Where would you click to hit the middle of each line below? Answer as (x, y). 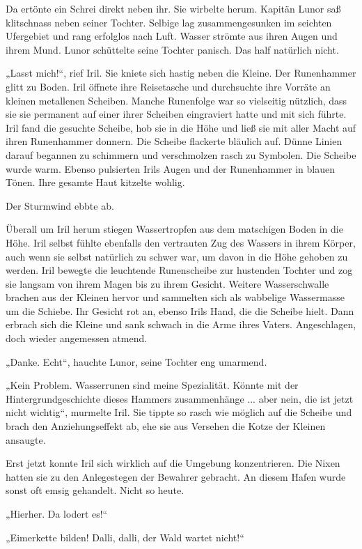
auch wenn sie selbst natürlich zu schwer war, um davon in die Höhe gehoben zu (177, 256)
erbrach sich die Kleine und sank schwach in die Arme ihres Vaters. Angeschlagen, (181, 324)
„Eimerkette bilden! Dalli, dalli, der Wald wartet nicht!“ (125, 537)
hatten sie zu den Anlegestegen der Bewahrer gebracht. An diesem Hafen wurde (176, 476)
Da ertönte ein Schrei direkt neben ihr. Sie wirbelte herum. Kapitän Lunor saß (173, 8)
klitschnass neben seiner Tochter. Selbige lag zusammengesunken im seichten (169, 22)
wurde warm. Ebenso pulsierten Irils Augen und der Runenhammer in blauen (171, 168)
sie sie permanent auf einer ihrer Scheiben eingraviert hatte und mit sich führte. (176, 114)
